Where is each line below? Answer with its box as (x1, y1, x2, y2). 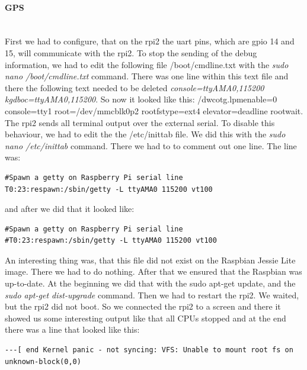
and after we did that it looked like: (5, 202, 135, 215)
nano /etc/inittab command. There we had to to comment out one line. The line (5, 139, 297, 152)
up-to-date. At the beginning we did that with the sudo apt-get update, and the (5, 277, 296, 289)
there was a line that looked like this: (5, 323, 140, 336)
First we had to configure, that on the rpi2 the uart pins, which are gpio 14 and (5, 35, 295, 47)
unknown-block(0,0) (5, 357, 81, 366)
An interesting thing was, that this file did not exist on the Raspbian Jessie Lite (5, 253, 296, 266)
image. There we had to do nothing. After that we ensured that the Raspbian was (5, 265, 302, 278)
